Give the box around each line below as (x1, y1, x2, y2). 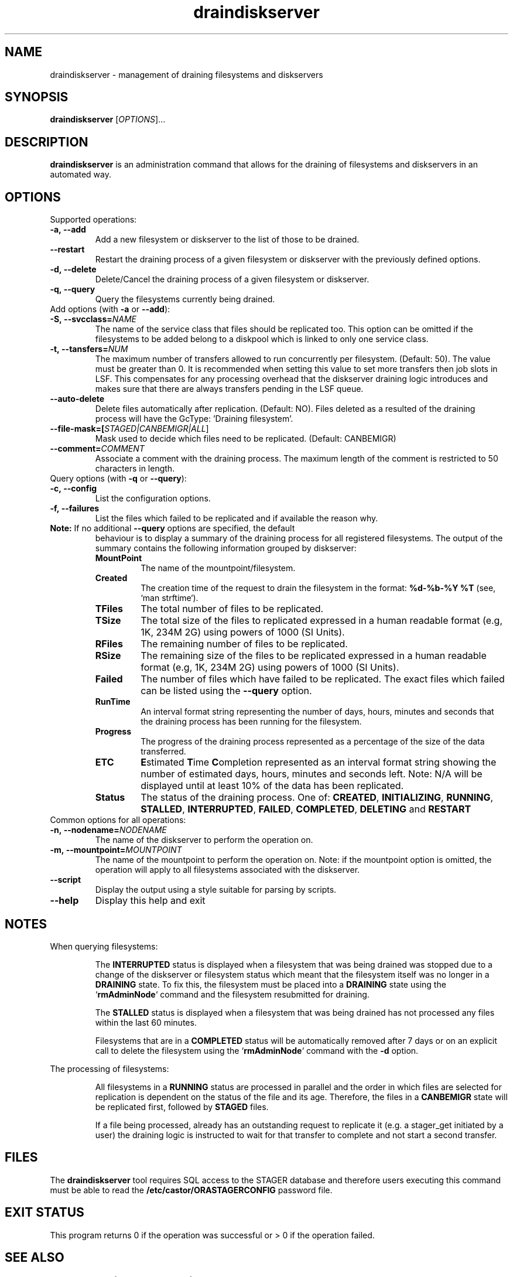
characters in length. (95, 463, 175, 474)
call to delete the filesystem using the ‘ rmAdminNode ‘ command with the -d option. (95, 1045, 419, 1056)
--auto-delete (50, 394, 105, 404)
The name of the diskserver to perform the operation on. (95, 835, 313, 845)
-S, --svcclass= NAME (50, 314, 137, 325)
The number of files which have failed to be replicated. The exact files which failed (141, 673, 505, 685)
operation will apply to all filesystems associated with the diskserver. (95, 865, 360, 875)
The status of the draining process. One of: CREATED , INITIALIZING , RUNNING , (141, 791, 494, 804)
